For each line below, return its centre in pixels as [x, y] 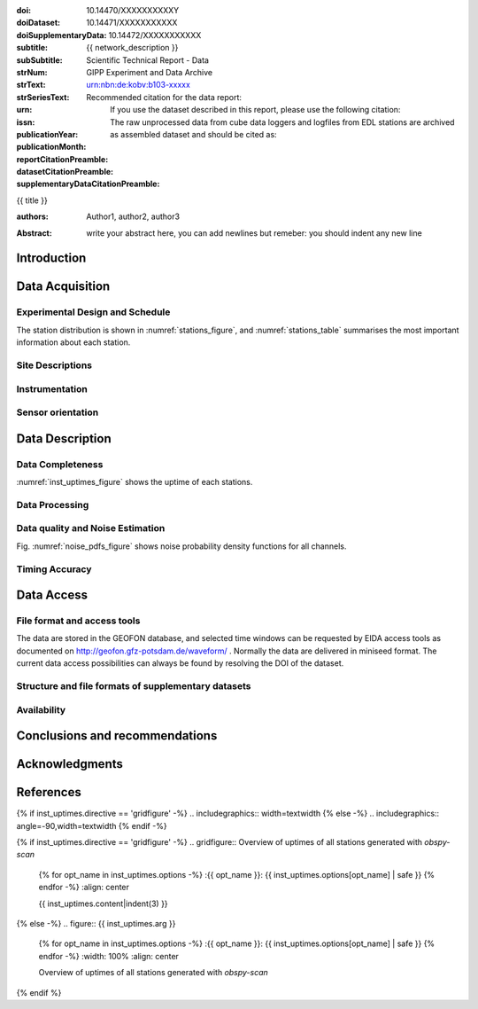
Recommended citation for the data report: [164, 97]
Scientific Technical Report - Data [148, 60]
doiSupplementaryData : [62, 35]
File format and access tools [78, 621]
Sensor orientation [58, 412]
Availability [41, 709]
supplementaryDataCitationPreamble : [88, 184]
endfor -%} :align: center [84, 888]
